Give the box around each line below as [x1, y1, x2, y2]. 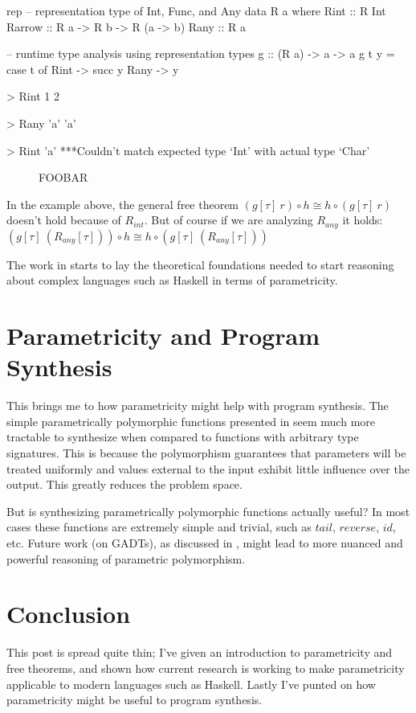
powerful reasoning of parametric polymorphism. [6, 550, 246, 567]
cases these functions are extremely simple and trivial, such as [6, 518, 312, 535]
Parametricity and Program [6, 319, 320, 352]
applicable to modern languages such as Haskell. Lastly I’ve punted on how [6, 675, 376, 692]
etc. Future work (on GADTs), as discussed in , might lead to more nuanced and [6, 535, 403, 551]
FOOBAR [39, 169, 88, 186]
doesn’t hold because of [6, 211, 121, 228]
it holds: [342, 211, 383, 228]
